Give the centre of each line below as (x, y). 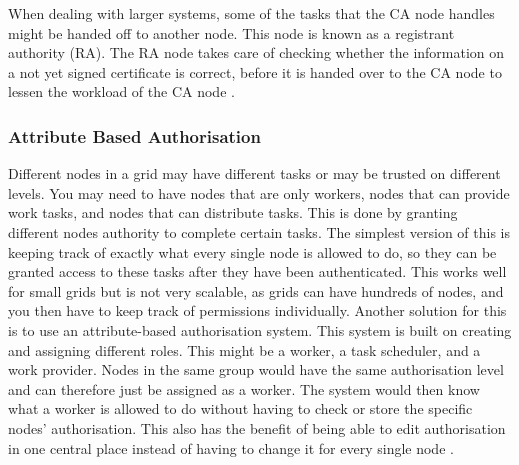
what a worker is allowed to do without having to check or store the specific (240, 408)
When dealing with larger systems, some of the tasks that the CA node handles (251, 13)
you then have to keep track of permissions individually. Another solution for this (257, 310)
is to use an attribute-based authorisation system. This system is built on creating (260, 329)
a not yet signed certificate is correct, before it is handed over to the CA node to (255, 71)
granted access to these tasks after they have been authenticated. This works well (257, 271)
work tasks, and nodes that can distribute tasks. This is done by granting (233, 212)
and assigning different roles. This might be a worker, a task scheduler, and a (244, 349)
